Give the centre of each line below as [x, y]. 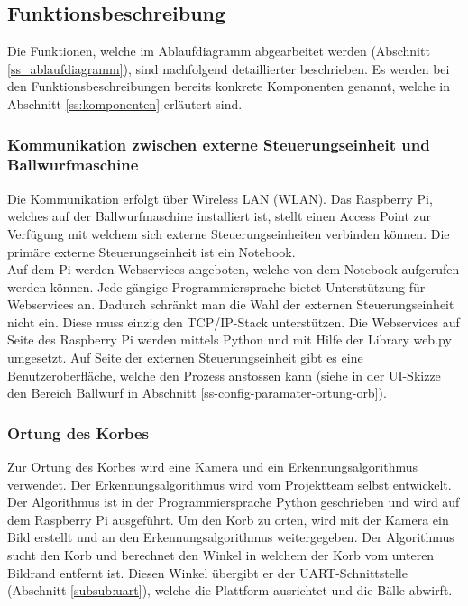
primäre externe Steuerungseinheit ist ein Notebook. [151, 251]
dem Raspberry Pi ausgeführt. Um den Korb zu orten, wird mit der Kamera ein [228, 519]
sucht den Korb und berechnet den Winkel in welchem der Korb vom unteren [221, 555]
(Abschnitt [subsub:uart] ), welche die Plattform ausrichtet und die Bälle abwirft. [230, 590]
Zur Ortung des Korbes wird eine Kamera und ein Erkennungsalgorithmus [213, 467]
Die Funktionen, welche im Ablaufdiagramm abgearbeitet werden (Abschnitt [219, 51]
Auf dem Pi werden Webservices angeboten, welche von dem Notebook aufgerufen [234, 269]
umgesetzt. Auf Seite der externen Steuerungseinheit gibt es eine [185, 358]
